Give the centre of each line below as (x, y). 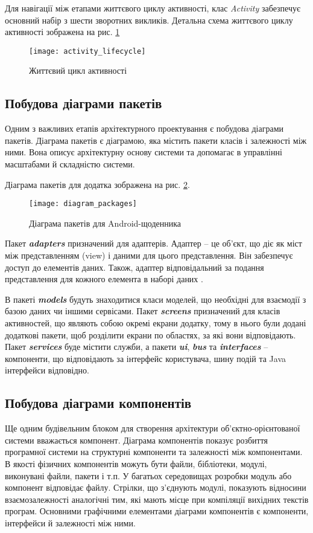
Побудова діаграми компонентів (98, 403)
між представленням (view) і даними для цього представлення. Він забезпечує (149, 255)
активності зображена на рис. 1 (62, 32)
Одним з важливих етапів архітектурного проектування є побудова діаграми (144, 128)
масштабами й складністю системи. (70, 164)
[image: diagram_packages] (83, 204)
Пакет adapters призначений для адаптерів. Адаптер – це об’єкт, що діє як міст (153, 243)
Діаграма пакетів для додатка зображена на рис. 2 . (97, 184)
